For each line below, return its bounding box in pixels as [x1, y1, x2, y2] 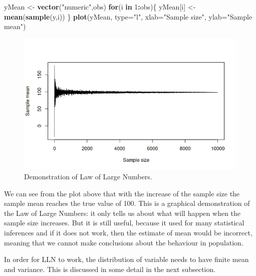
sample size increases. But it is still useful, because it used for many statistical [4, 217, 244, 228]
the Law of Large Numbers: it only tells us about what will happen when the [4, 207, 241, 218]
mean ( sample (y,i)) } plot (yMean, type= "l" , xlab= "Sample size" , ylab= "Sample [4, 11, 252, 22]
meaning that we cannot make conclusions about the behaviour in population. [4, 237, 243, 247]
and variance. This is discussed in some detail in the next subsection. [4, 263, 216, 274]
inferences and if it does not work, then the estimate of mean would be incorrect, [4, 227, 252, 237]
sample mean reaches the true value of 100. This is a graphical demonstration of [4, 198, 250, 208]
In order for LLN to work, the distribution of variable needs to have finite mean [4, 254, 249, 264]
